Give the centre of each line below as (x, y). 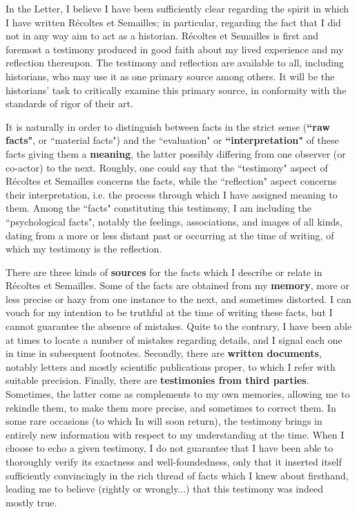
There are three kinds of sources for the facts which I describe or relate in (164, 272)
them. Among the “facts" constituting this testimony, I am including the (159, 208)
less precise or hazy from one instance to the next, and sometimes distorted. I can (178, 299)
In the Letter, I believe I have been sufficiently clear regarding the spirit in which (177, 8)
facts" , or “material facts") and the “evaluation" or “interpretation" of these (172, 140)
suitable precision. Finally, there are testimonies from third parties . (157, 380)
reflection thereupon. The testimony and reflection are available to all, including (175, 63)
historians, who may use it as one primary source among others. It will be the (170, 76)
